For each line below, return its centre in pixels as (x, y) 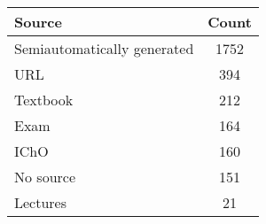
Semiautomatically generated (104, 48)
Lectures (41, 202)
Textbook (44, 100)
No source (45, 177)
